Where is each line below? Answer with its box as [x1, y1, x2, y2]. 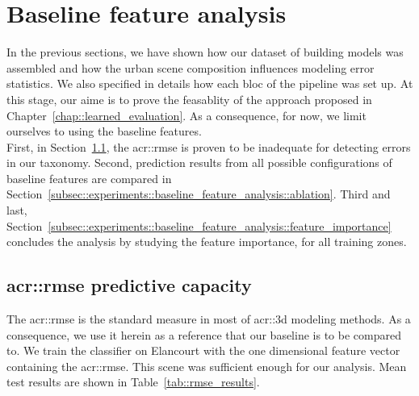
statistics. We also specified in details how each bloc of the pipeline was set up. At [6, 75, 413, 92]
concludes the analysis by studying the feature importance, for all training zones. [6, 233, 407, 250]
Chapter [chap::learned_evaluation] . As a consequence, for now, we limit [6, 106, 367, 123]
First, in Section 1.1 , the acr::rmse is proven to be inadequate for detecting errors [6, 138, 411, 155]
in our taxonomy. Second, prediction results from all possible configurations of [6, 154, 392, 171]
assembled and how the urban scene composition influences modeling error [6, 59, 375, 76]
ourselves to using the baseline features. [6, 123, 202, 140]
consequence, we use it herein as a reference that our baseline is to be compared [6, 326, 401, 343]
